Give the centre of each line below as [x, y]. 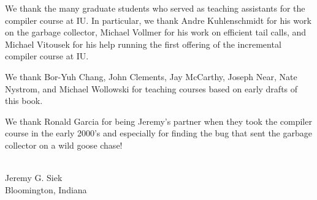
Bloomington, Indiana [46, 189]
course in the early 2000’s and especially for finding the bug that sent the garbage [158, 133]
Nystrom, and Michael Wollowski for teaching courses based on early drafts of [151, 88]
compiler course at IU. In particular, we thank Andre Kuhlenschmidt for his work [158, 20]
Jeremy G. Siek [34, 178]
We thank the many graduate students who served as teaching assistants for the [155, 8]
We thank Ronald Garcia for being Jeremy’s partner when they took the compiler [158, 121]
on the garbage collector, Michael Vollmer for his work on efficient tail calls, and [156, 32]
